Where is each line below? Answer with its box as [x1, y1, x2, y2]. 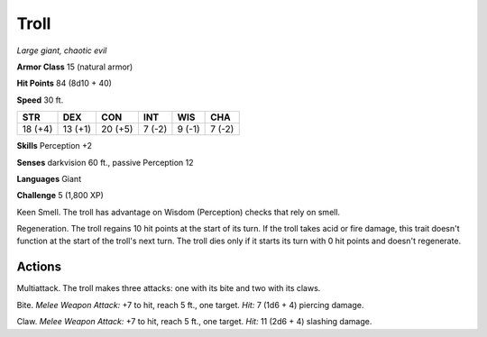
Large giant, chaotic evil [16, 45, 107, 56]
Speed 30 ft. [16, 95, 64, 105]
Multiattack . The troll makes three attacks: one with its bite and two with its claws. [16, 283, 321, 294]
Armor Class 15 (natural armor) [16, 61, 133, 72]
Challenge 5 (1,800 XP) [16, 190, 104, 201]
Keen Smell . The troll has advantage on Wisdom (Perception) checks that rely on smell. [16, 206, 341, 217]
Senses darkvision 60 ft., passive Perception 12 [16, 157, 194, 168]
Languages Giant [16, 173, 81, 184]
